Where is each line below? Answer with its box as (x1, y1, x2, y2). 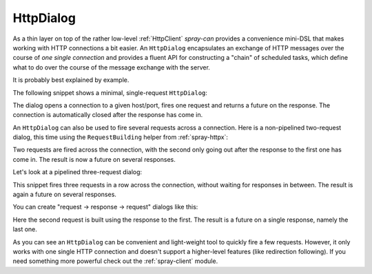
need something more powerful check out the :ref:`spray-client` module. (12, 257, 218, 265)
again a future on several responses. (12, 190, 117, 199)
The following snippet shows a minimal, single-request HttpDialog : (12, 88, 208, 96)
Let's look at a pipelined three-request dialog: (12, 168, 143, 176)
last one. (12, 225, 38, 233)
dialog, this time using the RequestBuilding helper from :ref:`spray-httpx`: (12, 133, 229, 141)
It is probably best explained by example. (12, 76, 130, 84)
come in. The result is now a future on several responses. (12, 155, 176, 163)
